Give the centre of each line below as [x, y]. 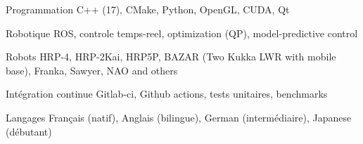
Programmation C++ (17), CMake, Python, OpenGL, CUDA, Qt [148, 9]
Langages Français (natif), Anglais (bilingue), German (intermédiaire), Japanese [179, 117]
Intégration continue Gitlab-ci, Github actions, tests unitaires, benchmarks [167, 94]
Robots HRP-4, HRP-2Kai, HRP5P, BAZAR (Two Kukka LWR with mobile [171, 57]
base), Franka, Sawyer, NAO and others [92, 70]
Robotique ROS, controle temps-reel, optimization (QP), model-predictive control [182, 33]
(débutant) [29, 131]
